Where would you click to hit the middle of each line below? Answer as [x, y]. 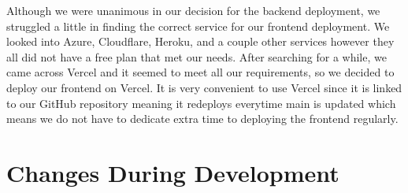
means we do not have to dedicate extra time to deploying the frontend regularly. [202, 119]
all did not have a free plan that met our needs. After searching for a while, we [197, 56]
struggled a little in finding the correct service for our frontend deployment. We [198, 26]
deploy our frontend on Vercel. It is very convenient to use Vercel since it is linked [204, 87]
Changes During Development [173, 172]
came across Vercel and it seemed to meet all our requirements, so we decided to [200, 72]
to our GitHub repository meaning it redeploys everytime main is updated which [201, 103]
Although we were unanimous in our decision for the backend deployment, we [193, 10]
